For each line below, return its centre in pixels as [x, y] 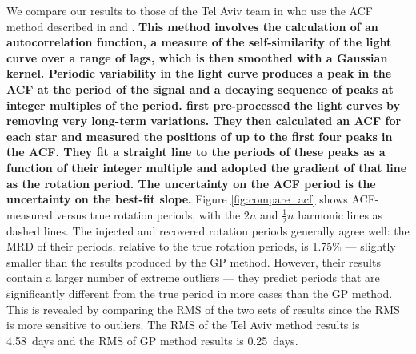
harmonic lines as [340, 214]
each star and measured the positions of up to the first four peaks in [200, 136]
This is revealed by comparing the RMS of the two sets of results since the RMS [203, 309]
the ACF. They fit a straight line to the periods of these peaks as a [196, 152]
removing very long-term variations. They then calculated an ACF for [204, 121]
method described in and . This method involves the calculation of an [192, 26]
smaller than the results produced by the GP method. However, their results [194, 261]
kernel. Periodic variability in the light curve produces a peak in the [199, 73]
